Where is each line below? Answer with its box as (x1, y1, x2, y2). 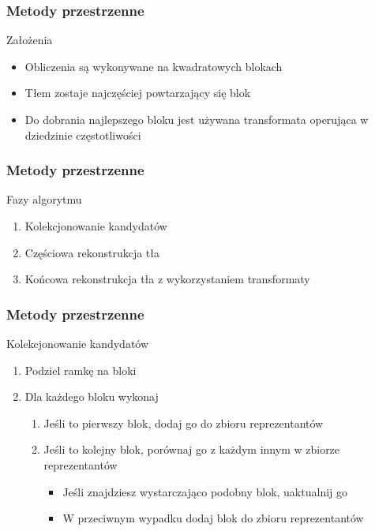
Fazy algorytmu (6, 191, 82, 208)
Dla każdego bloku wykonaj (24, 388, 159, 405)
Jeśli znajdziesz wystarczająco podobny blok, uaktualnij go (62, 483, 348, 499)
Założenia (6, 32, 53, 48)
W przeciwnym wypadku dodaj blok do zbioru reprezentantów (62, 510, 364, 526)
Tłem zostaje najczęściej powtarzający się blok (24, 84, 251, 101)
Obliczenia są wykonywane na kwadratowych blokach (24, 58, 283, 74)
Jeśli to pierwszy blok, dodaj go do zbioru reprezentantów (43, 414, 324, 431)
